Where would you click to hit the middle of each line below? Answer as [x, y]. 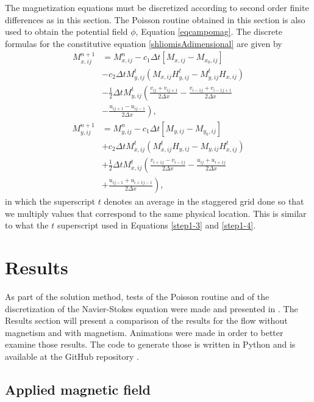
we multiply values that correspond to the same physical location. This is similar [156, 213]
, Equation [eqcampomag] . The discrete [209, 31]
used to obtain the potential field [66, 31]
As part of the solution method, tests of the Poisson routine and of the [137, 296]
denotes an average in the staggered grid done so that [204, 201]
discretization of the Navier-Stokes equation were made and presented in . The [152, 308]
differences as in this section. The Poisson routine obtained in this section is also [155, 19]
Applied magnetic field [78, 389]
